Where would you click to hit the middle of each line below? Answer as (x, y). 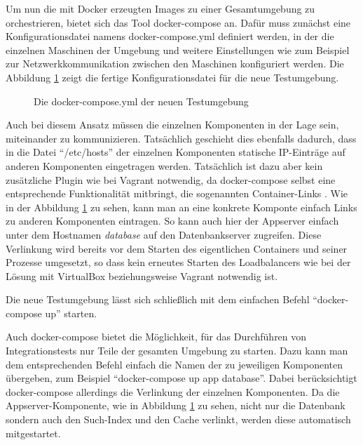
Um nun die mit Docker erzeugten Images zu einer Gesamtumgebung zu (160, 8)
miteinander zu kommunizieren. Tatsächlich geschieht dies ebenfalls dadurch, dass (181, 138)
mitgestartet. (33, 433)
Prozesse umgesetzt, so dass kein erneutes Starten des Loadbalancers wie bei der (178, 262)
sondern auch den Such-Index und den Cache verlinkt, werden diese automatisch (178, 419)
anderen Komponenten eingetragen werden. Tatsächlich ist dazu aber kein (164, 165)
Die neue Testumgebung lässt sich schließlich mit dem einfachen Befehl (158, 299)
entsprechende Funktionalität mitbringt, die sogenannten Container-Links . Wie (177, 193)
